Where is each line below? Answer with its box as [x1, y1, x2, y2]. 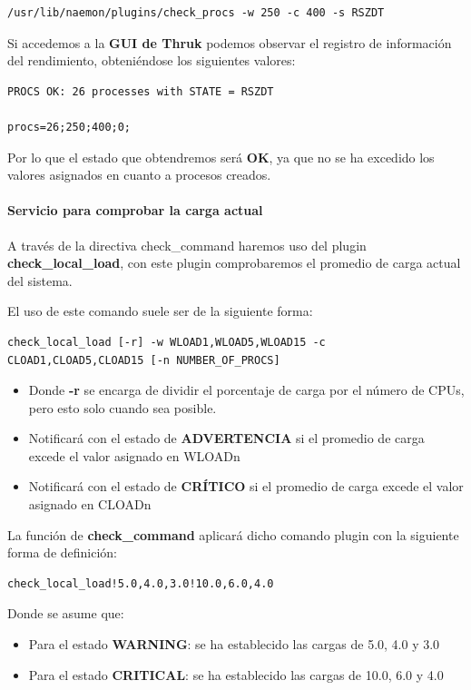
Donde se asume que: [7, 604, 124, 623]
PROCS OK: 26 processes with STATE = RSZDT [7, 84, 274, 98]
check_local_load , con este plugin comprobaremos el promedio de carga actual [7, 253, 461, 272]
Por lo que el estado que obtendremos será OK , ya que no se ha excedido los [7, 147, 435, 166]
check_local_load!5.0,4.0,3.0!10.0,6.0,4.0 [7, 577, 274, 590]
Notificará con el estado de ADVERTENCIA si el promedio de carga [28, 429, 425, 448]
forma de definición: [7, 543, 118, 562]
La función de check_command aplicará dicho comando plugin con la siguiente [7, 525, 459, 544]
